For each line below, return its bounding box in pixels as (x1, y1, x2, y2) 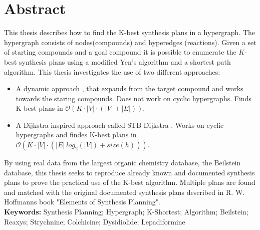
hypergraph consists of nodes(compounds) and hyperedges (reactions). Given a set (4, 37, 256, 47)
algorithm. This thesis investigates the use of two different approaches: (4, 66, 220, 77)
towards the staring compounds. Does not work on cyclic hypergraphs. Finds (16, 93, 251, 103)
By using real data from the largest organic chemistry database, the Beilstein (4, 157, 241, 168)
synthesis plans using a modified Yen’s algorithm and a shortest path (19, 56, 231, 67)
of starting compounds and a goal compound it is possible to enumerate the (4, 47, 236, 57)
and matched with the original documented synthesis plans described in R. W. (4, 186, 245, 197)
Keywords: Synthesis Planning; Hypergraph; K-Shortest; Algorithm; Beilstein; (4, 206, 248, 217)
